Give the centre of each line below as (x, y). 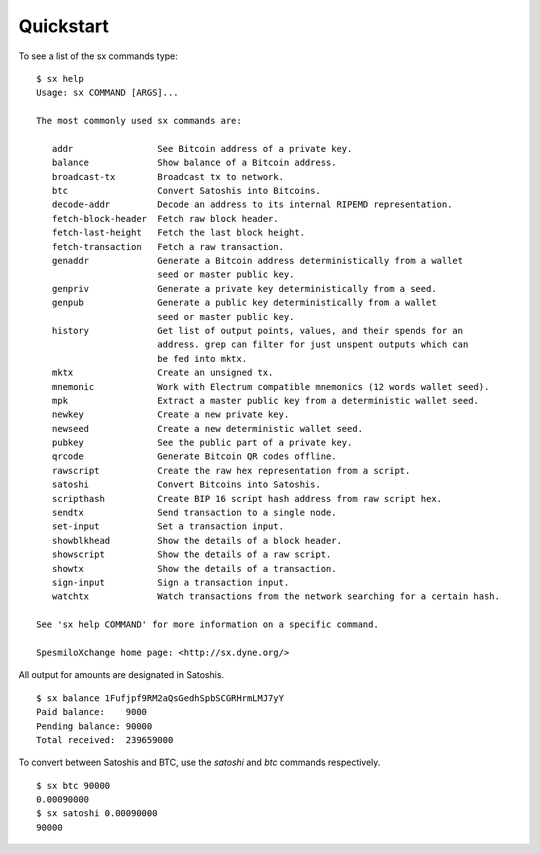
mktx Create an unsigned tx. (162, 373)
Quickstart (64, 26)
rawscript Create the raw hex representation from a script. (231, 470)
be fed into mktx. (202, 358)
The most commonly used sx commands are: (139, 121)
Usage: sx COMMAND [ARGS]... (107, 93)
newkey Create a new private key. (170, 414)
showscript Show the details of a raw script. (191, 554)
